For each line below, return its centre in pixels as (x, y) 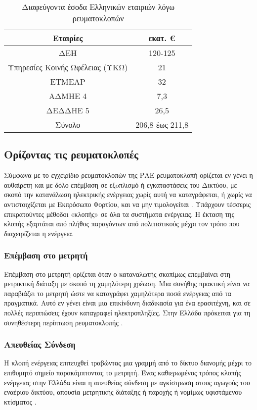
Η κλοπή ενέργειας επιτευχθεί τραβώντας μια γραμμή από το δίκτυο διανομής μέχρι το (128, 363)
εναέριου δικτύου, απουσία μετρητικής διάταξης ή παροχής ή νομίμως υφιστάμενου (123, 392)
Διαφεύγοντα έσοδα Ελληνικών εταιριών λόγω (98, 7)
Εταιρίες (68, 38)
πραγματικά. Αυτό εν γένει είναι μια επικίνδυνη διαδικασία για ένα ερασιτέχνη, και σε (127, 303)
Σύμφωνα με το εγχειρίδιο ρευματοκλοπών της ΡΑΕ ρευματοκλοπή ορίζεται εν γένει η (128, 175)
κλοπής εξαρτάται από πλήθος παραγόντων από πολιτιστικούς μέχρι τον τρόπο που (122, 224)
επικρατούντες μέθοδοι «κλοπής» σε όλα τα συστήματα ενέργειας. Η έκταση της (119, 214)
